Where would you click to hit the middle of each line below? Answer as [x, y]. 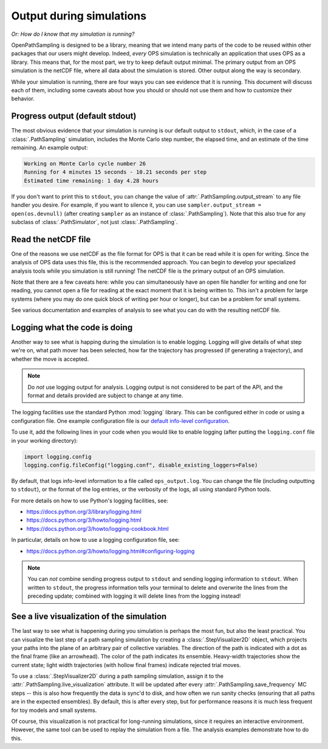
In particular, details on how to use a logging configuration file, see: [95, 540]
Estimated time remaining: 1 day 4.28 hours [91, 180]
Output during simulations [79, 16]
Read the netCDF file [51, 239]
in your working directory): [45, 440]
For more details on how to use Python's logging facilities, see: [90, 501]
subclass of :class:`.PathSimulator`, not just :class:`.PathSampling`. [94, 222]
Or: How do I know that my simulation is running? [73, 34]
